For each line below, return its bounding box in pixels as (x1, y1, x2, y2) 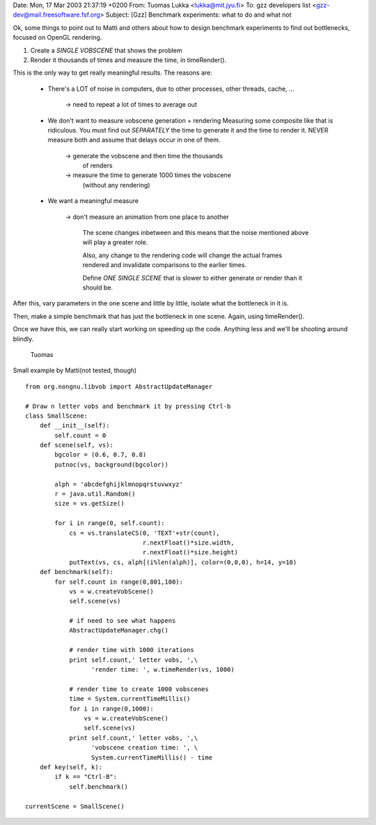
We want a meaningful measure (47, 197, 139, 205)
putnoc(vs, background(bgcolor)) (54, 460, 169, 469)
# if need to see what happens (69, 617, 176, 625)
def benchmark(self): (39, 568, 114, 576)
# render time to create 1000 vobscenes (69, 685, 209, 693)
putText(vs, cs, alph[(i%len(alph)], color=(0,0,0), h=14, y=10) (69, 558, 297, 566)
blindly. (13, 335, 34, 343)
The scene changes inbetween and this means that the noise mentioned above (82, 229, 309, 237)
